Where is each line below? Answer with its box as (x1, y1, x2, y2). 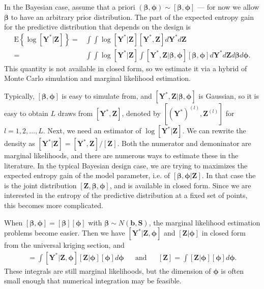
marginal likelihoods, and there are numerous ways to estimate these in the (4, 150, 239, 161)
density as (4, 138, 35, 149)
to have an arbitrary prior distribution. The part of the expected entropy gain (11, 11, 254, 22)
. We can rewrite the (182, 125, 246, 136)
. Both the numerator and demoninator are (117, 138, 251, 149)
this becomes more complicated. (4, 200, 103, 210)
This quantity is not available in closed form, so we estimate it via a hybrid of (4, 63, 247, 73)
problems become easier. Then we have (4, 227, 125, 238)
